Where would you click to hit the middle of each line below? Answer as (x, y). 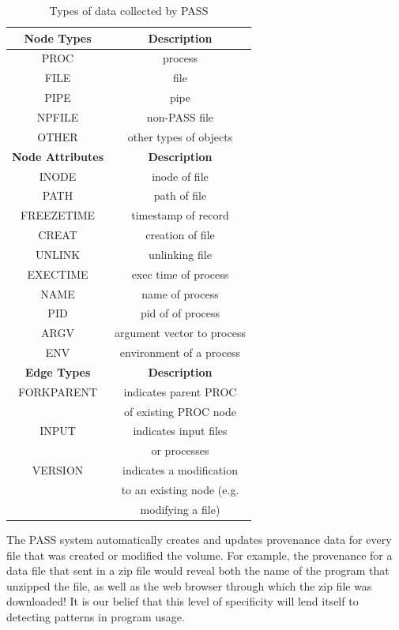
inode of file (180, 176)
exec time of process (180, 274)
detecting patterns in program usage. (96, 616)
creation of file (180, 235)
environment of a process (180, 352)
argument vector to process (180, 333)
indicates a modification (180, 470)
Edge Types (58, 371)
